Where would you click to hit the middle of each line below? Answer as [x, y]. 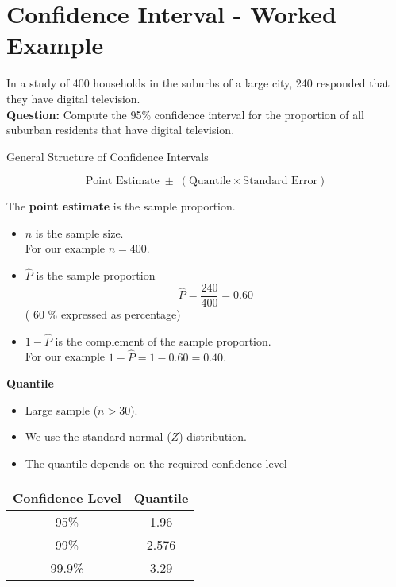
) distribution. [213, 436]
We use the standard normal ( [98, 436]
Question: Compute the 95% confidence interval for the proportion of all [185, 114]
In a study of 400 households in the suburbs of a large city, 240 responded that [198, 83]
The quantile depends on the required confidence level [156, 463]
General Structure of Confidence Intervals [108, 156]
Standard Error [281, 182]
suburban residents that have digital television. [121, 130]
